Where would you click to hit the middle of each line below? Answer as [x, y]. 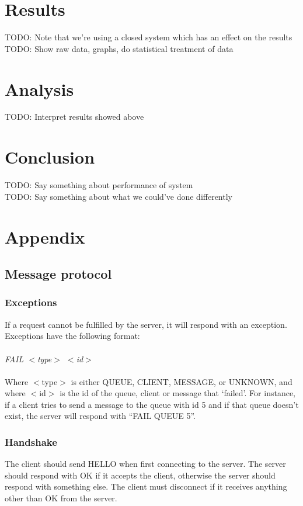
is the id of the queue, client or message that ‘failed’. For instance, [177, 393]
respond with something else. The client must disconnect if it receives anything [146, 486]
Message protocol [58, 274]
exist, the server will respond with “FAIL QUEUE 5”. [100, 416]
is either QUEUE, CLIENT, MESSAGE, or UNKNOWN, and [182, 381]
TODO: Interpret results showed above [74, 117]
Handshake [31, 441]
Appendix [45, 236]
